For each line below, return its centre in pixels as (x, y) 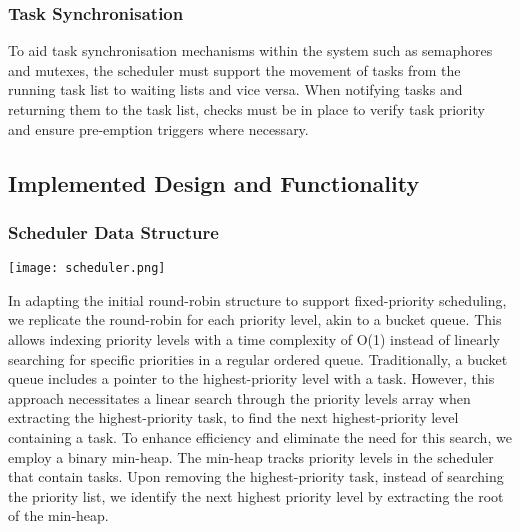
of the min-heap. (58, 515)
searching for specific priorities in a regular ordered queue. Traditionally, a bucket (258, 358)
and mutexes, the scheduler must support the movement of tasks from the (234, 69)
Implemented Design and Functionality (214, 182)
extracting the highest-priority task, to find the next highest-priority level (233, 417)
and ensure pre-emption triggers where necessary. (158, 128)
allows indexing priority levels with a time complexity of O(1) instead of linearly (254, 339)
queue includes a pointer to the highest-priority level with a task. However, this (251, 378)
